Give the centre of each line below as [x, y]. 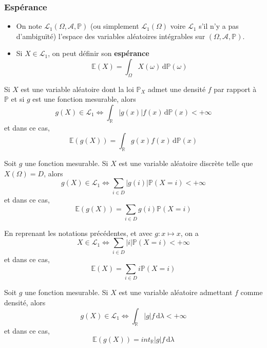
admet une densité [177, 89]
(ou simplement [115, 26]
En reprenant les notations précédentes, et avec [78, 233]
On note [29, 26]
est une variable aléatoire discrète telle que [186, 163]
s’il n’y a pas [219, 26]
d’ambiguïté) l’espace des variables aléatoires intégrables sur [111, 36]
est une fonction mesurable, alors [84, 99]
